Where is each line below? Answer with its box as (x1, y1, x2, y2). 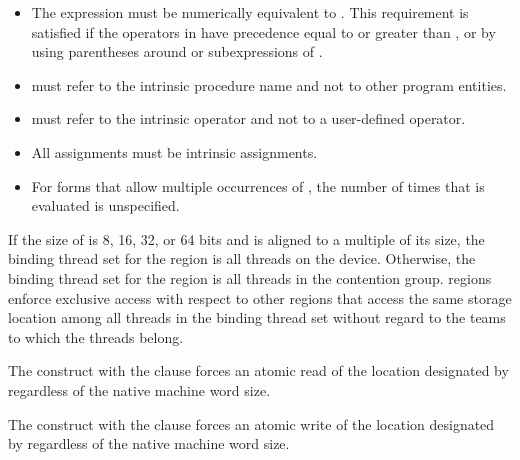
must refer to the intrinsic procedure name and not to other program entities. (31, 74, 507, 95)
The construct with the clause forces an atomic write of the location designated (8, 413, 495, 434)
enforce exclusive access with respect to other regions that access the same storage (8, 287, 512, 308)
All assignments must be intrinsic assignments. (31, 141, 318, 162)
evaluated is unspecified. (31, 195, 180, 216)
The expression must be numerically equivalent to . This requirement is (31, 2, 469, 22)
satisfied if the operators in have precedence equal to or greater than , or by (31, 21, 496, 42)
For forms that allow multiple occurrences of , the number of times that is (31, 175, 485, 196)
